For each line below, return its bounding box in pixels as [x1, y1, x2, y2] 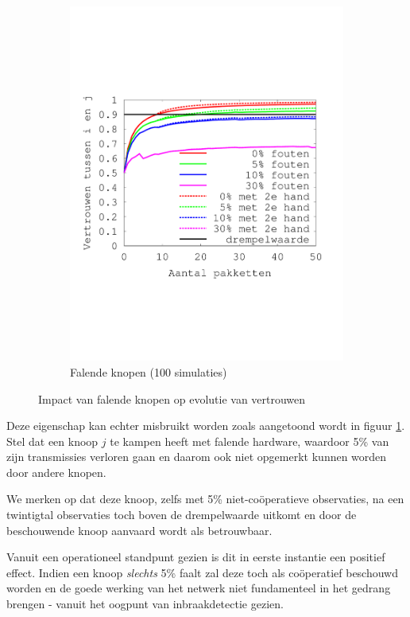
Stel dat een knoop [6, 432, 99, 449]
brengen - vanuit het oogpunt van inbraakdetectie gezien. [6, 596, 284, 612]
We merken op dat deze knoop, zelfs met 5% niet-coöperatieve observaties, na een [6, 490, 404, 507]
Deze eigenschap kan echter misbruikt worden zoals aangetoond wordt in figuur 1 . [6, 417, 405, 434]
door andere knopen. [6, 463, 106, 480]
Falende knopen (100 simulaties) [70, 363, 227, 380]
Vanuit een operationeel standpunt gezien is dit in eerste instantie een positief [6, 549, 385, 565]
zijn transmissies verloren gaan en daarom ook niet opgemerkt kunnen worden [6, 448, 387, 465]
